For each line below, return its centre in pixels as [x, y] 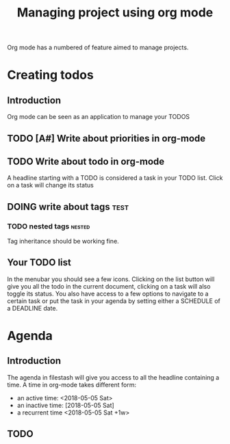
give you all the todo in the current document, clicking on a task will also [109, 286]
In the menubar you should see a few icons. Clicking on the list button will [111, 279]
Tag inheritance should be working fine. [63, 241]
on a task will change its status [50, 185]
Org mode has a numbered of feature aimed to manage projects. [98, 48]
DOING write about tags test [68, 207]
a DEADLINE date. [33, 308]
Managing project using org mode [115, 13]
